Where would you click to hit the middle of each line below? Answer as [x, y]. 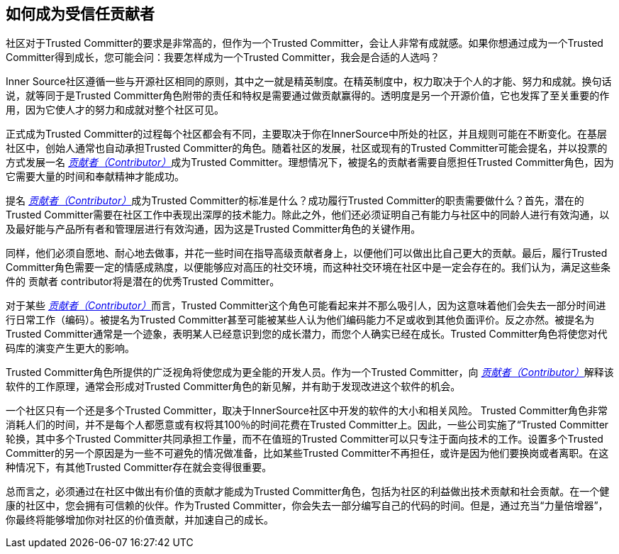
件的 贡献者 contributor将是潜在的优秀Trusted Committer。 [143, 282]
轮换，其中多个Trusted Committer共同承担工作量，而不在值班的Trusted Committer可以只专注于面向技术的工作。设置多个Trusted [305, 439]
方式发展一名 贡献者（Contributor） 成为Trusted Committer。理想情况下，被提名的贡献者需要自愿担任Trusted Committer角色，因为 [310, 162]
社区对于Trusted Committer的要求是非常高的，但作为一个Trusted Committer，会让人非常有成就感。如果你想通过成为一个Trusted [305, 43]
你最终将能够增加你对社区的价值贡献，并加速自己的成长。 [140, 520]
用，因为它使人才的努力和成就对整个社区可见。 [115, 110]
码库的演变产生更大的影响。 [70, 348]
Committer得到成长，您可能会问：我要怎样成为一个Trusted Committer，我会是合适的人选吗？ [223, 57]
